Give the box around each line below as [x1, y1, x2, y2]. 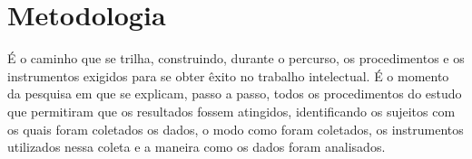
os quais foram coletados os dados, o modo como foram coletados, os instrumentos [7, 119, 464, 138]
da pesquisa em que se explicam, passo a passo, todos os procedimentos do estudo [7, 84, 462, 103]
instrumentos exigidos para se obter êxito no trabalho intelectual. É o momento [7, 66, 449, 85]
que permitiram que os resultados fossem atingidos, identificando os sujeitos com [7, 101, 456, 120]
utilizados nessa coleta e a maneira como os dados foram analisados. [7, 137, 386, 156]
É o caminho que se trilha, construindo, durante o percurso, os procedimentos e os [7, 49, 465, 68]
